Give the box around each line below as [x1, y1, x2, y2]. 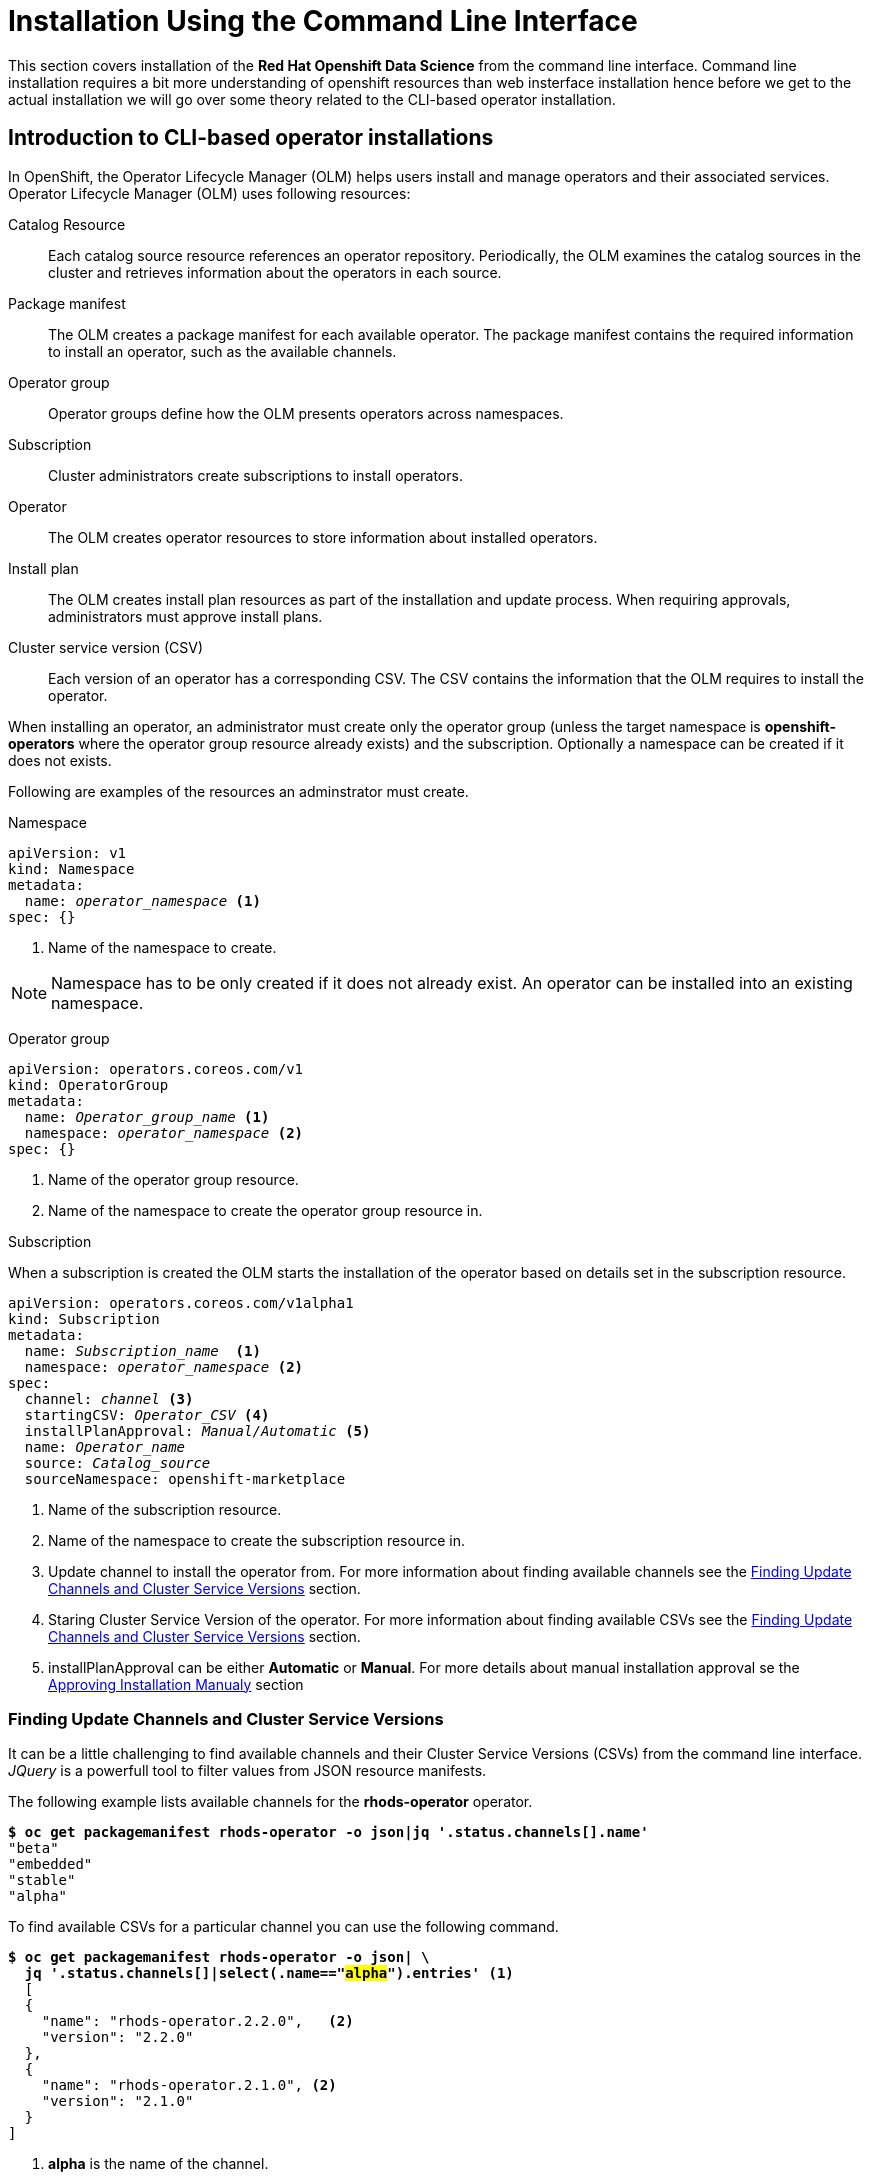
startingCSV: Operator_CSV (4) [24, 1406, 270, 1423]
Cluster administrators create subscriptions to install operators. [48, 466, 463, 484]
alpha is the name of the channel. [48, 2155, 269, 2173]
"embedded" [8, 1856, 93, 1873]
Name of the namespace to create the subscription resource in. [48, 1531, 465, 1549]
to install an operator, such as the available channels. [48, 342, 397, 360]
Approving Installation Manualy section [48, 1675, 304, 1693]
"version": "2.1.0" [41, 2093, 194, 2110]
